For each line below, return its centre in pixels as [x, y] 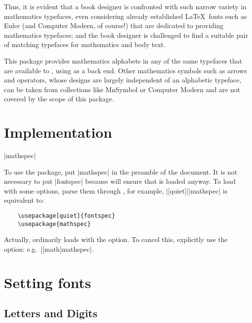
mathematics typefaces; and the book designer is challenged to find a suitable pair [126, 35]
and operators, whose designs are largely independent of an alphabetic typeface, [123, 80]
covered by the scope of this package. [59, 99]
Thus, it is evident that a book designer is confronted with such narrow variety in [125, 6]
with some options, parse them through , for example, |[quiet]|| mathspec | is [116, 190]
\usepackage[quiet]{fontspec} [67, 216]
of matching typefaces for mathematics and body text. [85, 44]
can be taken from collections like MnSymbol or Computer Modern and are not [122, 89]
